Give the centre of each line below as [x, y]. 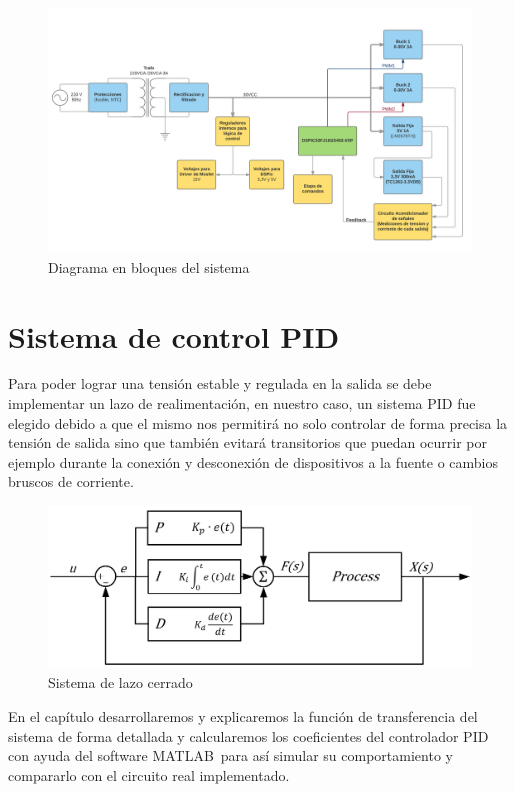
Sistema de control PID [174, 335]
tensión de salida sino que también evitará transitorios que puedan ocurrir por [248, 442]
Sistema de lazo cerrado [120, 682]
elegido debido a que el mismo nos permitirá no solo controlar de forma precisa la [258, 422]
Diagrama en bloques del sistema [149, 266]
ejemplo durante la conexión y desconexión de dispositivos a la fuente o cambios [253, 461]
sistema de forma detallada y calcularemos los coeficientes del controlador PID [248, 735]
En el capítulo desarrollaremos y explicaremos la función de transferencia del [243, 715]
